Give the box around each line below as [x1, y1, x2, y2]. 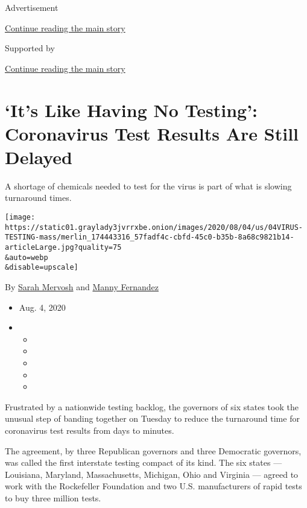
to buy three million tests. [5, 491, 101, 504]
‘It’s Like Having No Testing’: [5, 97, 258, 122]
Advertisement [5, 1, 59, 13]
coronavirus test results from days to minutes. [5, 424, 174, 436]
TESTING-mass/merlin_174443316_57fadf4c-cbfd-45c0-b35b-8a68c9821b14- [5, 233, 294, 242]
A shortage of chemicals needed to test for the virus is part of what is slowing [5, 179, 292, 192]
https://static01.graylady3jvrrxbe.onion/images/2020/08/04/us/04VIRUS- [5, 223, 303, 232]
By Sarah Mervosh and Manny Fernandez [5, 281, 159, 293]
